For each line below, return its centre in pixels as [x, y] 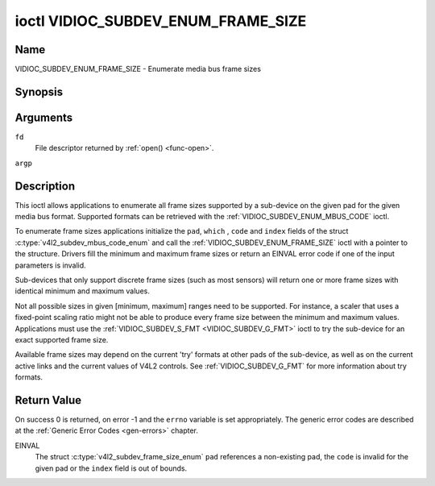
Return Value [48, 400]
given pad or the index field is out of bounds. [111, 468]
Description [45, 186]
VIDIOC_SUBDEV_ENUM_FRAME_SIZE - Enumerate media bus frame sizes [138, 69]
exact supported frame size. [62, 339]
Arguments [44, 117]
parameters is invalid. [50, 265]
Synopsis [39, 91]
